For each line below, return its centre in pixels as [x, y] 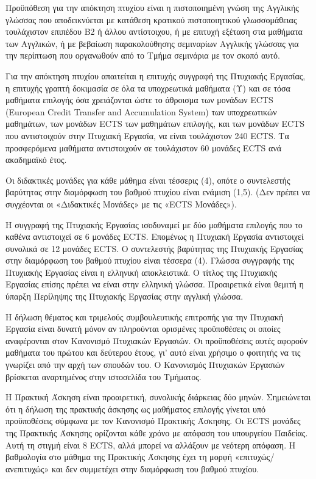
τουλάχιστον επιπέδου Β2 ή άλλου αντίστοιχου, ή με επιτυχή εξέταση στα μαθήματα [154, 31]
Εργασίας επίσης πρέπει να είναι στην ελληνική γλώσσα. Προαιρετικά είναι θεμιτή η [155, 284]
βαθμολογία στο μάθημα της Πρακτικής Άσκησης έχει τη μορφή [119, 457]
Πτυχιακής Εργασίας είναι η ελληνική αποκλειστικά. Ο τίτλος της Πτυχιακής [142, 272]
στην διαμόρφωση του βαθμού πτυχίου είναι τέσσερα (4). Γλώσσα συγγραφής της [150, 260]
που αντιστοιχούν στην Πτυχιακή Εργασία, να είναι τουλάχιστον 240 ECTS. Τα [147, 135]
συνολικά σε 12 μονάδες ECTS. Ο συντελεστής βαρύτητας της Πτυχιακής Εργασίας [154, 248]
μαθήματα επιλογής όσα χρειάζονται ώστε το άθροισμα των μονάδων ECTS [139, 100]
